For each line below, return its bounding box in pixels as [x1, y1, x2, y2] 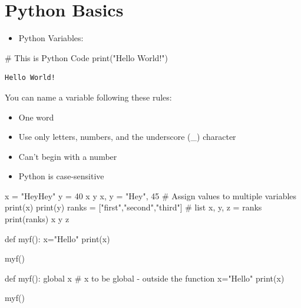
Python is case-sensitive [18, 170, 104, 182]
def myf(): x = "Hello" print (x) [5, 232, 110, 245]
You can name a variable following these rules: [5, 91, 172, 103]
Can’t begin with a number [18, 150, 117, 162]
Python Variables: [18, 32, 84, 44]
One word [18, 111, 54, 123]
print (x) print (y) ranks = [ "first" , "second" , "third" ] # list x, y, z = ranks [5, 201, 262, 213]
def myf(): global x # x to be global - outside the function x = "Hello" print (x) [5, 272, 285, 284]
